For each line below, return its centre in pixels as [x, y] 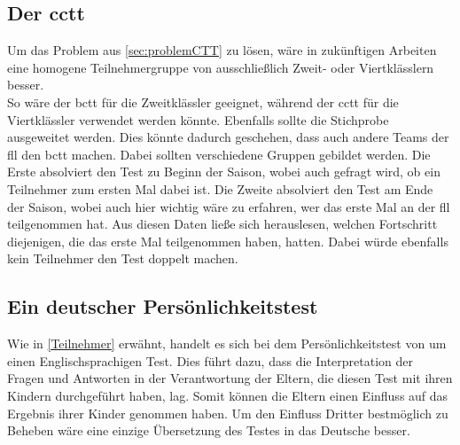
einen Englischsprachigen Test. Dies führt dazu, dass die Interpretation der [211, 360]
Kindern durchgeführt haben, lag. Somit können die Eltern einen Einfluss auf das [228, 395]
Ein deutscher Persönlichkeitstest [163, 306]
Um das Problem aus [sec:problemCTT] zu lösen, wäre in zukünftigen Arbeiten [222, 50]
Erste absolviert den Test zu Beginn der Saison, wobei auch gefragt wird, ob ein [224, 172]
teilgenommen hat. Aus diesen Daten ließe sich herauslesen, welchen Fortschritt [222, 224]
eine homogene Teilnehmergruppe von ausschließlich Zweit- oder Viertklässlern [221, 67]
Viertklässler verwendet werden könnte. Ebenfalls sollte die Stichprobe [198, 119]
